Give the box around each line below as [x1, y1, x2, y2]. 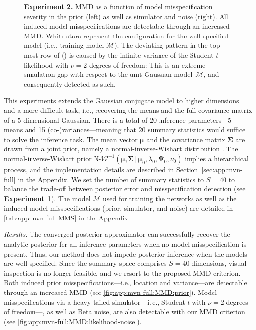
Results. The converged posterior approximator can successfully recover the [4, 229, 230, 239]
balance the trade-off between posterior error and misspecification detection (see [4, 183, 246, 194]
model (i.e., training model [24, 40, 104, 50]
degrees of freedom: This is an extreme [89, 59, 206, 70]
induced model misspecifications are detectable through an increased [24, 21, 230, 31]
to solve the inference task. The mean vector [4, 134, 138, 144]
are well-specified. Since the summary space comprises [4, 258, 167, 268]
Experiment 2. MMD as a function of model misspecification [24, 1, 213, 11]
